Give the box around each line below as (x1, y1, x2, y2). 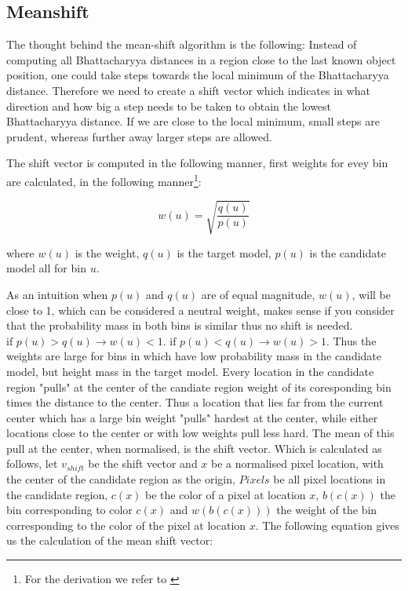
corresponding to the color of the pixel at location (6, 516, 246, 533)
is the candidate (309, 244, 386, 261)
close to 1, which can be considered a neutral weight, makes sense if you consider (6, 301, 395, 318)
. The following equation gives (255, 516, 400, 533)
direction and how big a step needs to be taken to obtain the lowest (6, 97, 332, 114)
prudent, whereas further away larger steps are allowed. (6, 128, 272, 144)
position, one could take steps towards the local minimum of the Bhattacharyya (6, 67, 389, 83)
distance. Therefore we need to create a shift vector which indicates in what (6, 82, 370, 98)
